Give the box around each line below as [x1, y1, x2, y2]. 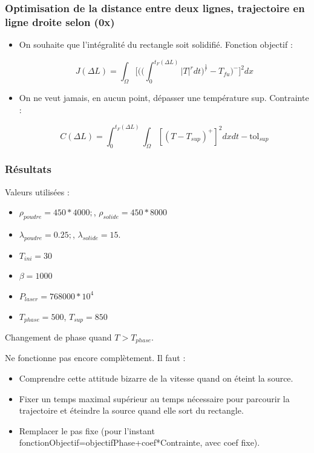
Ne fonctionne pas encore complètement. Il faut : [5, 351, 186, 364]
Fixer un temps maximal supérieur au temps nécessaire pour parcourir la [19, 392, 290, 405]
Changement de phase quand [5, 331, 112, 344]
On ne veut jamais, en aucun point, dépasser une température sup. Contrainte [19, 91, 309, 103]
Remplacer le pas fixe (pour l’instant [19, 424, 155, 437]
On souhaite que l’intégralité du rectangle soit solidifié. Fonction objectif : [19, 38, 293, 51]
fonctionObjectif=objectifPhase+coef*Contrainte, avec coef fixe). [19, 436, 260, 449]
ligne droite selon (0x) [5, 14, 115, 29]
